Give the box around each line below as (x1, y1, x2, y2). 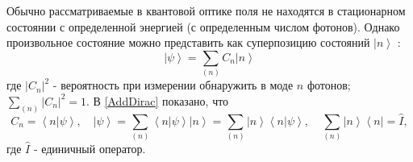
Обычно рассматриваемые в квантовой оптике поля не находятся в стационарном (6, 2, 406, 19)
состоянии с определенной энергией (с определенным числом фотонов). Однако (6, 18, 400, 35)
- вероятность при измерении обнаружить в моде (52, 77, 294, 93)
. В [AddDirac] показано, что (86, 92, 229, 109)
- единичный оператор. (33, 140, 146, 157)
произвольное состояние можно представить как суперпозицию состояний (6, 34, 370, 51)
